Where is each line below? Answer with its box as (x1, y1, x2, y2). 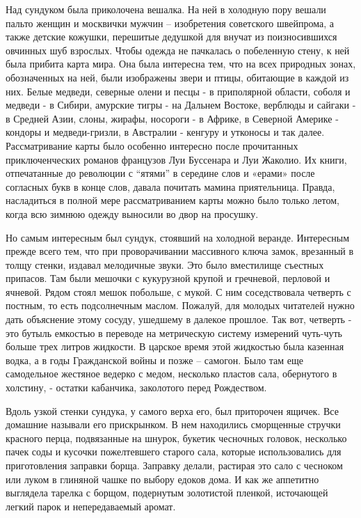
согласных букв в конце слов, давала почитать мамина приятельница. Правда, (6, 179, 335, 194)
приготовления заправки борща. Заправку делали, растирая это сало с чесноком (6, 458, 343, 472)
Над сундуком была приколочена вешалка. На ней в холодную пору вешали (6, 2, 326, 16)
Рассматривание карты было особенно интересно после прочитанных (6, 138, 298, 152)
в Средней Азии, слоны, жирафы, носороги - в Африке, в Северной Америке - (6, 111, 339, 125)
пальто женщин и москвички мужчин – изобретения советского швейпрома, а (6, 15, 334, 30)
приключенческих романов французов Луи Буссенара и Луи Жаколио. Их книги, (6, 152, 347, 166)
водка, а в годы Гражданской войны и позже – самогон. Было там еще (6, 352, 304, 367)
